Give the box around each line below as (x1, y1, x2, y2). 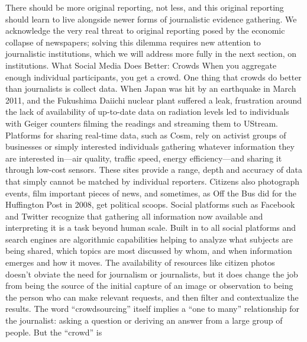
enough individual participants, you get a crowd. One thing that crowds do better (5, 70, 302, 83)
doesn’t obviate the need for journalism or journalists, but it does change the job (5, 267, 298, 280)
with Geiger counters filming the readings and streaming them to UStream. (5, 117, 278, 129)
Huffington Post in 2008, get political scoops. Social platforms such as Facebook (5, 198, 295, 211)
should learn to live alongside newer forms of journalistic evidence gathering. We (5, 12, 297, 25)
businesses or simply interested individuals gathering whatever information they (5, 140, 295, 153)
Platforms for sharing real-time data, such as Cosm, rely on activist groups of (5, 128, 286, 141)
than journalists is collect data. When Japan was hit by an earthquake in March (5, 82, 296, 95)
